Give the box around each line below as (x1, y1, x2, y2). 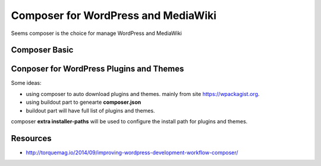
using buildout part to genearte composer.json (26, 98, 141, 106)
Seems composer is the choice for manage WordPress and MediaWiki (11, 30, 182, 37)
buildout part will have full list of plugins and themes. (26, 107, 155, 114)
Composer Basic (11, 45, 74, 55)
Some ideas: (11, 79, 42, 87)
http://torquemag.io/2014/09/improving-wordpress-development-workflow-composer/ (26, 149, 238, 156)
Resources (11, 133, 52, 143)
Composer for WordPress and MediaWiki (11, 9, 217, 22)
